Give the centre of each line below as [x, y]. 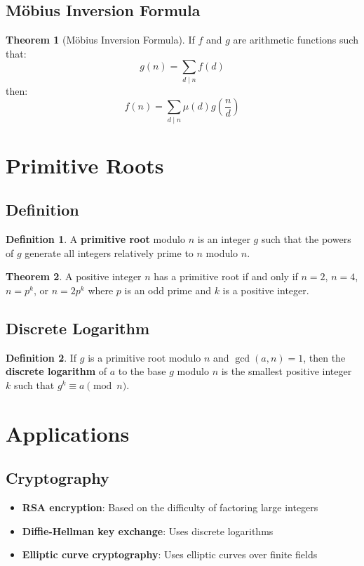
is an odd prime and [168, 290]
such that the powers [306, 239]
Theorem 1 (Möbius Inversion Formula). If [100, 40]
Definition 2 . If [41, 357]
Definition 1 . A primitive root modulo [96, 239]
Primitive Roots [85, 165]
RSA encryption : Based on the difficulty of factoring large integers [170, 507]
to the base [142, 371]
